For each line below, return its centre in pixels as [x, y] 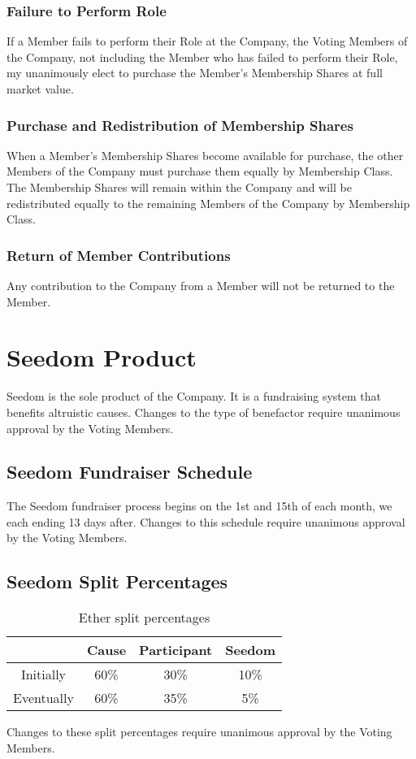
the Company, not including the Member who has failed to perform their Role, [202, 56]
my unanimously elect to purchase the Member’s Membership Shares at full [195, 73]
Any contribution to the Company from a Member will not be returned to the [201, 285]
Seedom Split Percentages [117, 581]
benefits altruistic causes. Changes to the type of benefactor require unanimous [204, 412]
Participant [176, 650]
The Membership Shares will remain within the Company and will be [179, 187]
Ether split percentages [144, 618]
